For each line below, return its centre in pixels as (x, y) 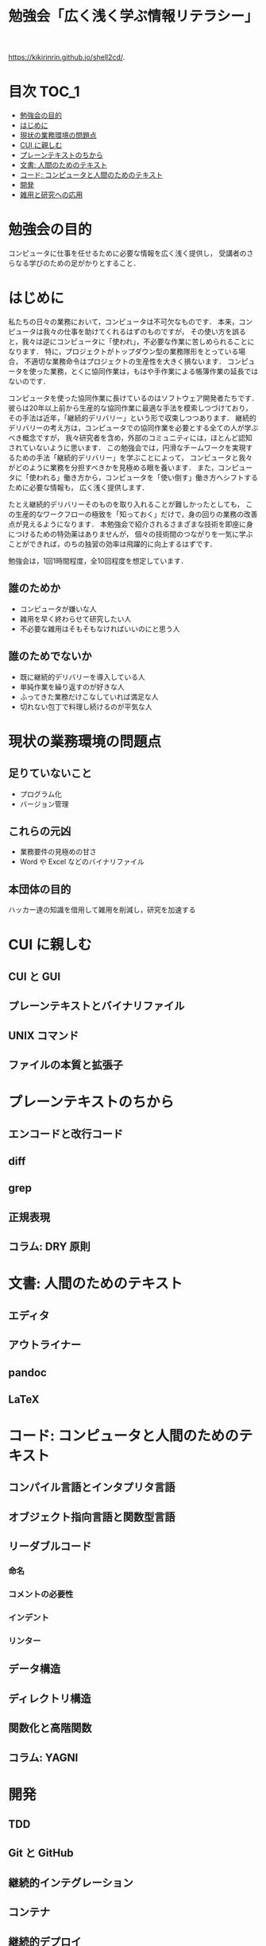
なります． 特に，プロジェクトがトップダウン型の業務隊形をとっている (123, 351)
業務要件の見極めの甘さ (58, 852)
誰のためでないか (50, 656)
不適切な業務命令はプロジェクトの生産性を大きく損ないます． (125, 361)
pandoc (28, 1372)
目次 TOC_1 (44, 92)
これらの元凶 (40, 832)
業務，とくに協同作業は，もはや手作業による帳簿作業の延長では (154, 371)
